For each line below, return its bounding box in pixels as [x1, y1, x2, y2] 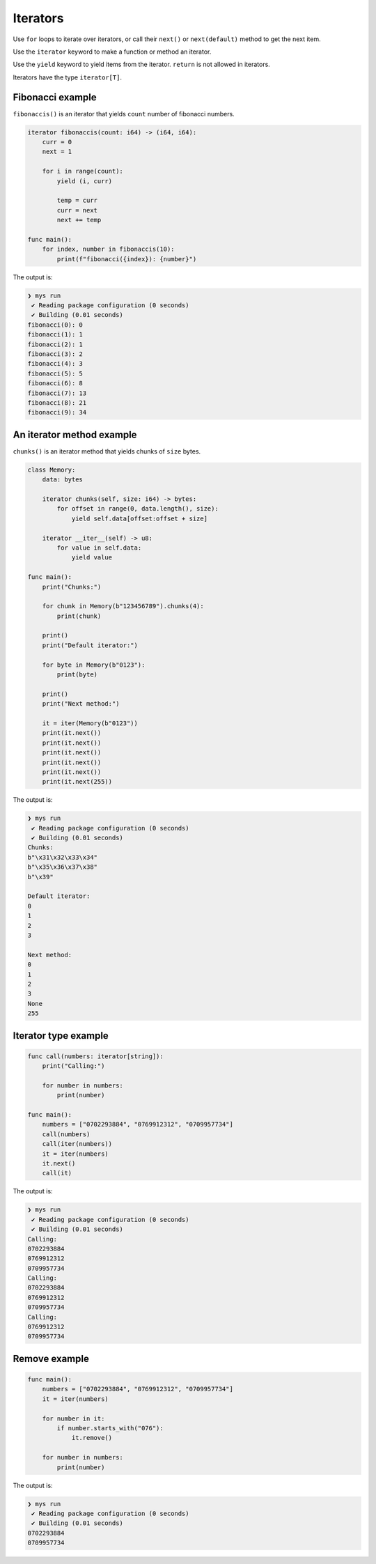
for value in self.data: [56, 543, 142, 552]
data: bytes [42, 476, 84, 483]
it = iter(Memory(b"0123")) [42, 719, 139, 727]
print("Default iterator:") [42, 641, 139, 649]
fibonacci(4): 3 [27, 359, 84, 368]
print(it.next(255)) [42, 777, 113, 786]
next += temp [56, 216, 102, 224]
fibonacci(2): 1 [27, 340, 84, 348]
